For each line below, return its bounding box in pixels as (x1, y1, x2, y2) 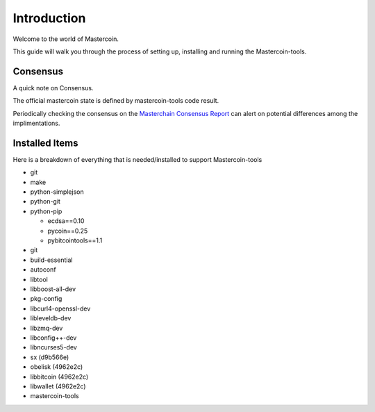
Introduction (12, 10, 86, 26)
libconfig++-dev (30, 333, 77, 342)
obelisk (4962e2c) (30, 363, 83, 371)
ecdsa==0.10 (47, 217, 85, 225)
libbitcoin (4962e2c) (30, 372, 89, 381)
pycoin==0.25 (47, 226, 88, 235)
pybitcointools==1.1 (47, 236, 103, 245)
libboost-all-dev (30, 285, 76, 293)
